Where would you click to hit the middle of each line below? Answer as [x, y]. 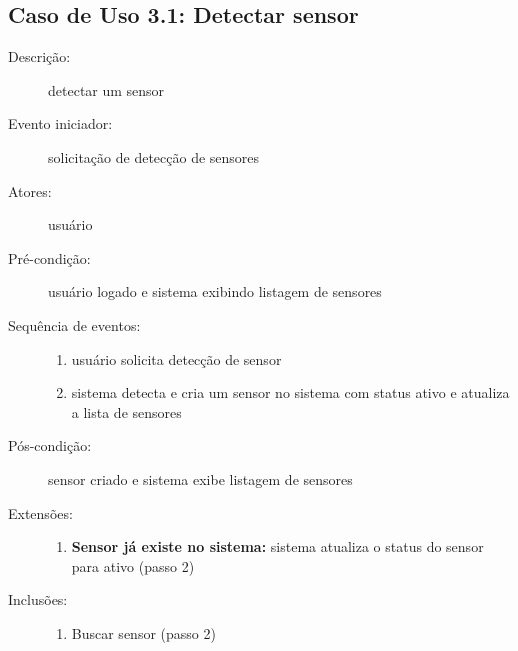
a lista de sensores [126, 411]
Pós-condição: [50, 445]
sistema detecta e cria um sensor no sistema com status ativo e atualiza [290, 392]
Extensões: [40, 512]
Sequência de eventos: [74, 324]
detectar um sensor [106, 89]
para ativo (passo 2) [133, 565]
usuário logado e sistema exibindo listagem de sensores [215, 291]
